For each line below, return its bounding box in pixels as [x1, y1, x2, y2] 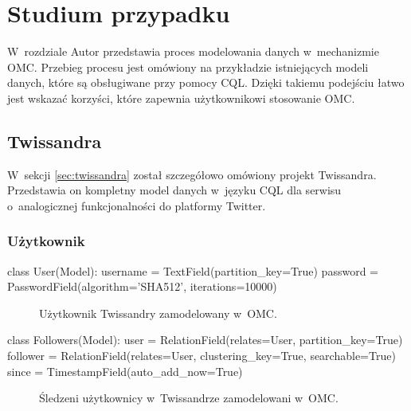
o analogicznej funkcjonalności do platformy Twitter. [7, 197, 266, 213]
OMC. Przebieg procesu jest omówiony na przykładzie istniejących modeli [7, 58, 369, 75]
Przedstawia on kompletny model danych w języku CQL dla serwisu [7, 182, 342, 198]
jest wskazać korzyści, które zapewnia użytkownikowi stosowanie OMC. [7, 89, 355, 106]
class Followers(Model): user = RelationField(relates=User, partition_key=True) [7, 331, 403, 348]
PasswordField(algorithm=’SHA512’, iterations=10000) [7, 278, 277, 295]
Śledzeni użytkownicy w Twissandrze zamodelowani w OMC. [39, 389, 339, 406]
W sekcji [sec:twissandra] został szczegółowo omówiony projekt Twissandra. [7, 166, 377, 182]
